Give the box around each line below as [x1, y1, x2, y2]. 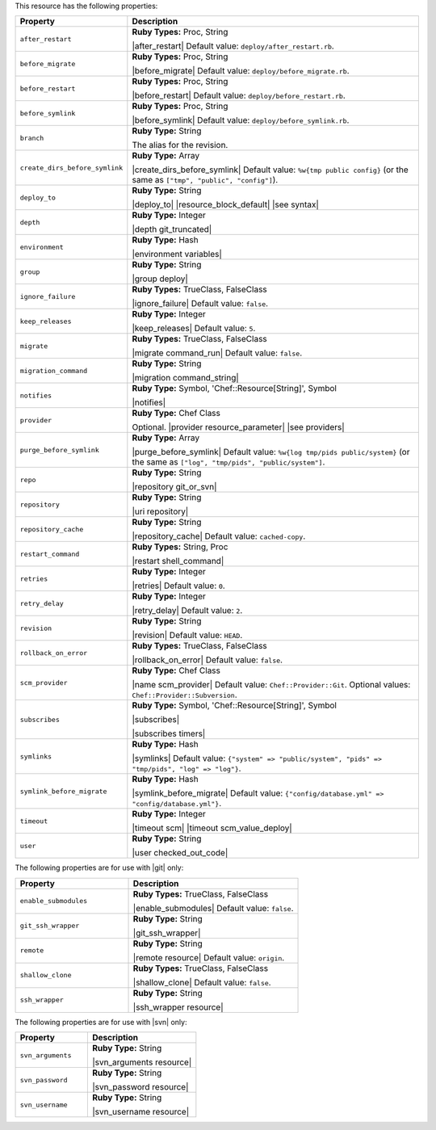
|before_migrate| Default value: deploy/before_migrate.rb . [132, 65, 350, 77]
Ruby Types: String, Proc [132, 541, 228, 552]
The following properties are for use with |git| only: [15, 863, 184, 872]
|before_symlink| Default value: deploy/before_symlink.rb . [132, 115, 350, 126]
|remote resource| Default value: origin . [132, 951, 285, 963]
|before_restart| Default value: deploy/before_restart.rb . [132, 90, 346, 101]
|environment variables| [132, 249, 222, 260]
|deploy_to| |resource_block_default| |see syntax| [132, 199, 319, 210]
